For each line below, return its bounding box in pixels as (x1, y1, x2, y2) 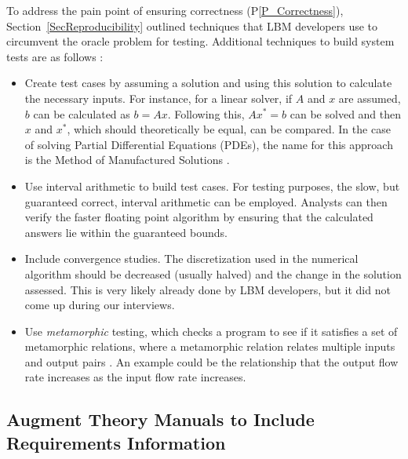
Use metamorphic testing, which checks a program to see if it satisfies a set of (24, 322, 398, 339)
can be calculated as (33, 105, 130, 122)
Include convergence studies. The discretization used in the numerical (24, 250, 359, 267)
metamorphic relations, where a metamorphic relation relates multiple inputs (24, 338, 395, 355)
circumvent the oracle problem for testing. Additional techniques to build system (6, 33, 395, 49)
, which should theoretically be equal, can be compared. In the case (67, 121, 391, 137)
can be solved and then (290, 105, 402, 122)
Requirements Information (6, 430, 226, 454)
